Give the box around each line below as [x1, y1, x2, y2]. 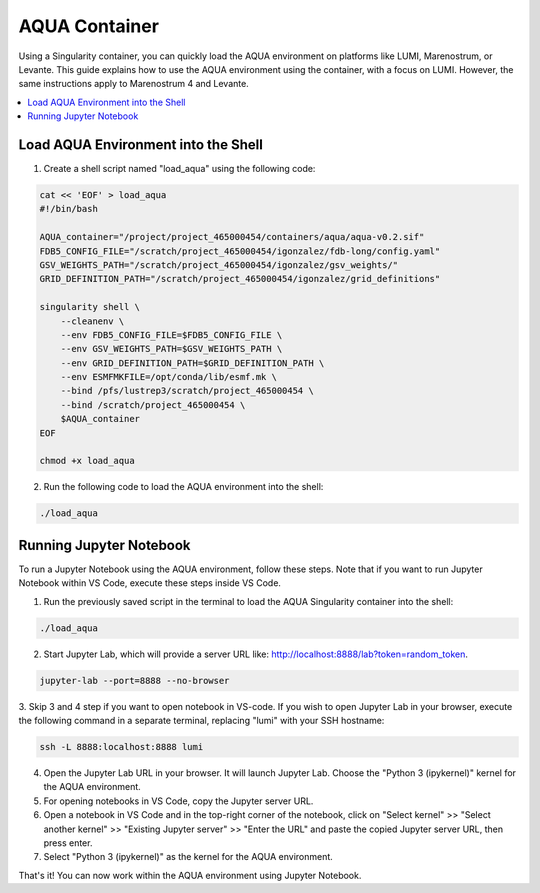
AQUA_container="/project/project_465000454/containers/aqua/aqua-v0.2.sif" [39, 231, 425, 243]
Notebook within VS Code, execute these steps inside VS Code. [18, 577, 282, 589]
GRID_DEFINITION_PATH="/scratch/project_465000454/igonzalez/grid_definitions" [39, 273, 441, 285]
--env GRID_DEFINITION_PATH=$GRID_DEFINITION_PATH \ [60, 357, 325, 369]
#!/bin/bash [39, 203, 99, 215]
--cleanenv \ [60, 315, 125, 327]
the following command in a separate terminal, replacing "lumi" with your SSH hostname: [18, 715, 385, 726]
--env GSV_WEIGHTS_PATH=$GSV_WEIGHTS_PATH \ [60, 343, 283, 355]
